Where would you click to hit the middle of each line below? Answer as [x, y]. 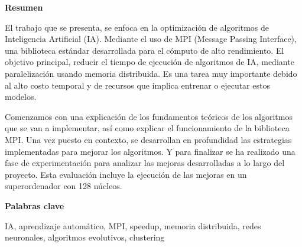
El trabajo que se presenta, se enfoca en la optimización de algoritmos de [137, 27]
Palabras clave [35, 205]
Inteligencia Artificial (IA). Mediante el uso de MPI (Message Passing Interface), [151, 39]
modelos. [21, 97]
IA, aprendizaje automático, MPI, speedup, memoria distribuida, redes [133, 225]
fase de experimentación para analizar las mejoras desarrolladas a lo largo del [145, 163]
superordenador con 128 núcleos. [64, 186]
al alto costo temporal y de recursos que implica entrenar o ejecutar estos [137, 85]
